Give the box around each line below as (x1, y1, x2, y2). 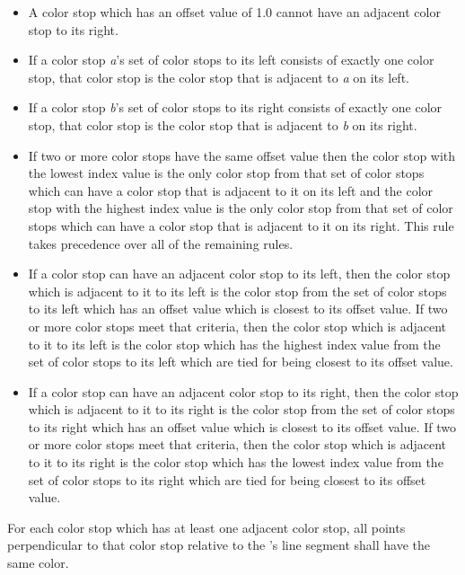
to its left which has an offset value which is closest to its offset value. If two (28, 299, 448, 318)
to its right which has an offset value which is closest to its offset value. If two (28, 417, 456, 436)
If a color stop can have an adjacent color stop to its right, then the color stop (28, 382, 459, 401)
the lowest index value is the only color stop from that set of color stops (28, 164, 425, 182)
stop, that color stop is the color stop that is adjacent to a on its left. (28, 67, 409, 86)
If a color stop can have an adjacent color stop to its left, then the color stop (28, 264, 451, 283)
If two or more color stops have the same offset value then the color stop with (28, 146, 456, 164)
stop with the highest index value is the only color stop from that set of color (28, 199, 453, 217)
